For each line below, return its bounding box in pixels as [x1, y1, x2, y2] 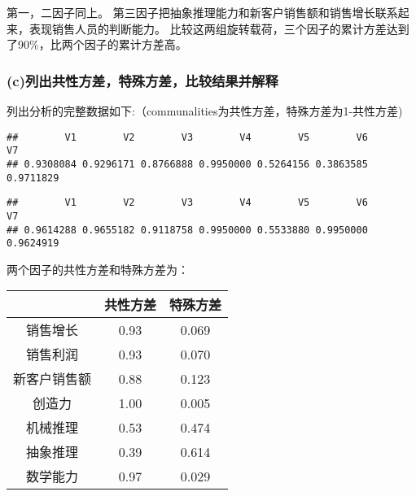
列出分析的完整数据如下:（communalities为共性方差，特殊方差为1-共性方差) [7, 102, 403, 119]
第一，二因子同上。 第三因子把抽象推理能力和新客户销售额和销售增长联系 [7, 4, 398, 20]
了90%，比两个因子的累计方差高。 [7, 36, 187, 53]
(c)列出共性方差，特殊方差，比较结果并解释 [7, 70, 278, 90]
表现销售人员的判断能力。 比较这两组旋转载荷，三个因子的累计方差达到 [28, 20, 409, 37]
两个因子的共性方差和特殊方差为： [7, 260, 189, 277]
